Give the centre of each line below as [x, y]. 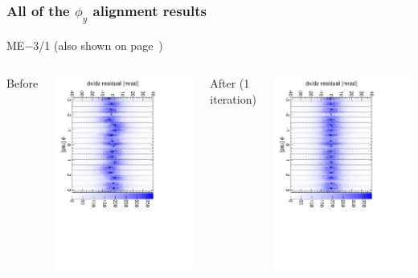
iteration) [233, 98]
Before [23, 83]
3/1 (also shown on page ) [98, 45]
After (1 [230, 83]
